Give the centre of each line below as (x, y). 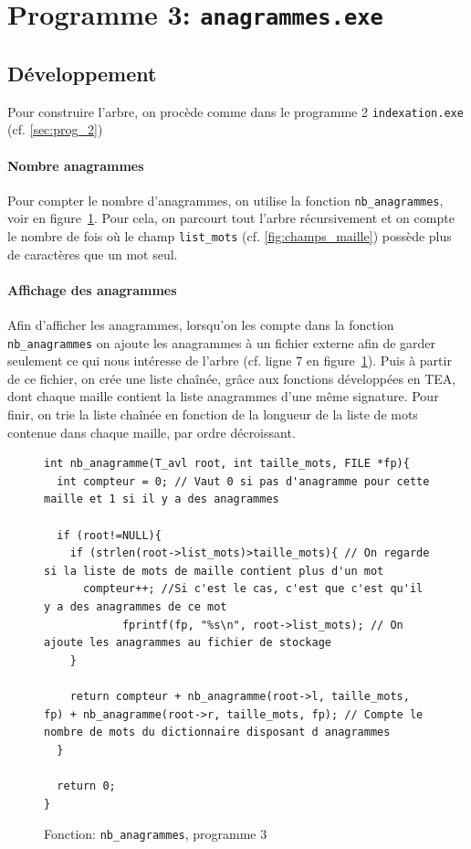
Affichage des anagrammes (92, 289)
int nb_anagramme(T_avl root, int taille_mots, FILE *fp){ (227, 464)
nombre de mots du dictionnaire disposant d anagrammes (217, 732)
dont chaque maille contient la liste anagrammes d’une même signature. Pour (223, 396)
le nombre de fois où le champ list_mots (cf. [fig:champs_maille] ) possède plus (230, 236)
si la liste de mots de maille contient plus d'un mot (214, 571)
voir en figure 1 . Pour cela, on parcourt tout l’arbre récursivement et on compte (231, 218)
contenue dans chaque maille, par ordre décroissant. (152, 432)
